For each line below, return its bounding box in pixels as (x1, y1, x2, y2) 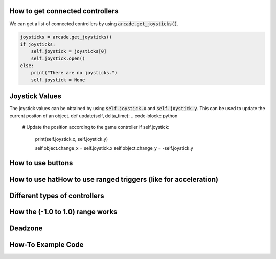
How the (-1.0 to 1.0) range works (9, 207, 118, 216)
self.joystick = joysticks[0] (31, 49, 107, 54)
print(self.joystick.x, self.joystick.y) (35, 136, 108, 142)
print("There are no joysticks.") (31, 70, 118, 76)
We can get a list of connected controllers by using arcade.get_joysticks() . (9, 20, 179, 27)
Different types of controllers (9, 191, 104, 200)
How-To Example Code (9, 240, 84, 249)
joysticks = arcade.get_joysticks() (20, 34, 112, 40)
